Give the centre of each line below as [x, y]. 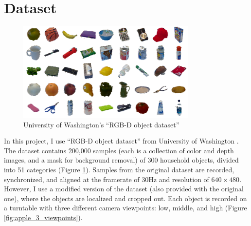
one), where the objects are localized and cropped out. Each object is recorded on [125, 198]
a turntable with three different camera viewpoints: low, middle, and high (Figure [125, 208]
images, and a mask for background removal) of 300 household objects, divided [121, 160]
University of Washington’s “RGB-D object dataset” [101, 124]
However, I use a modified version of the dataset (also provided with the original [124, 189]
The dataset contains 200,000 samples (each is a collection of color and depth [119, 150]
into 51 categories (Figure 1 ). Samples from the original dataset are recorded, [119, 170]
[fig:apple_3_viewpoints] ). [43, 217]
